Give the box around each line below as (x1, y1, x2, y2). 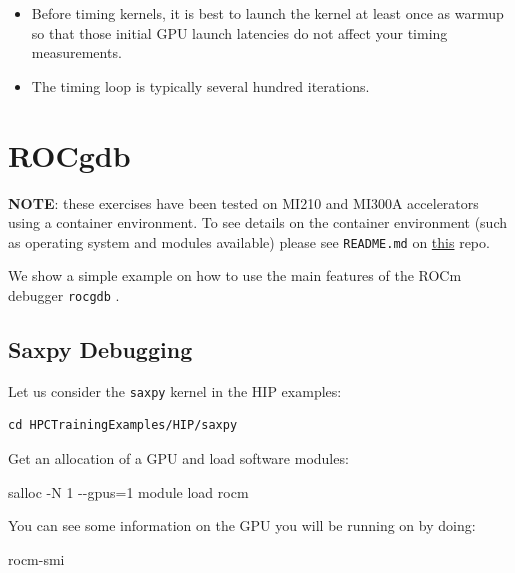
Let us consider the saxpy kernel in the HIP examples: (8, 380, 342, 401)
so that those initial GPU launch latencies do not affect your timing (31, 22, 448, 43)
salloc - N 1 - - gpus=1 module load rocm (8, 481, 249, 502)
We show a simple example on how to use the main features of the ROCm (8, 265, 462, 286)
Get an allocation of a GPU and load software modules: (8, 448, 349, 469)
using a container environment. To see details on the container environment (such (8, 212, 507, 233)
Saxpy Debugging (8, 333, 193, 364)
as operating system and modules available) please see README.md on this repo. (8, 231, 490, 252)
